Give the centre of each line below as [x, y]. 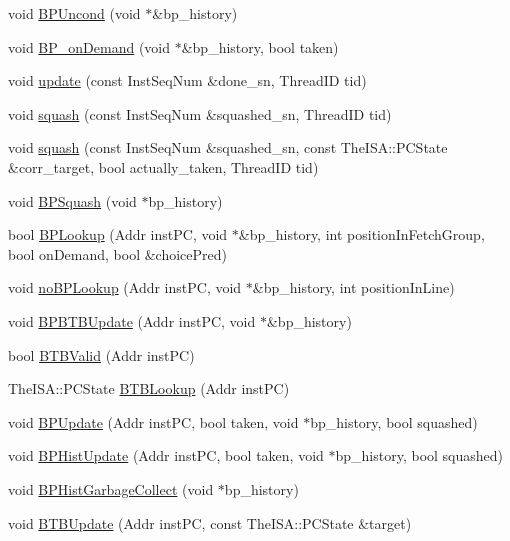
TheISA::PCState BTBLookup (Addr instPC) [149, 388]
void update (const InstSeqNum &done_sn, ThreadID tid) [187, 80]
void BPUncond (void [74, 13]
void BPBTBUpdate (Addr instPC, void [132, 320]
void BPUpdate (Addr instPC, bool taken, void [153, 421]
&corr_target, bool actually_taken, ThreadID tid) [163, 166]
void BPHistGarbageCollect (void [111, 488]
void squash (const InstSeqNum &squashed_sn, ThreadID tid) [200, 113]
